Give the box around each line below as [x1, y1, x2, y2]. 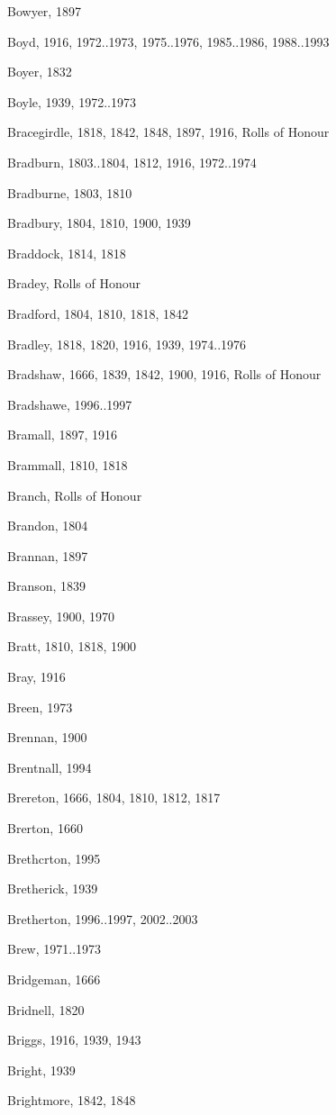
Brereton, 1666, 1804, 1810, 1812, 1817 [7, 788, 221, 807]
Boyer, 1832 [7, 62, 72, 81]
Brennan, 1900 [7, 728, 87, 747]
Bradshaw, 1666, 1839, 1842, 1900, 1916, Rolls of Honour [7, 365, 322, 384]
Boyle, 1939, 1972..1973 [7, 92, 136, 111]
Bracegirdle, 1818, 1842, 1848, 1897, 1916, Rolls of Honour [7, 122, 330, 141]
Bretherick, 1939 [7, 879, 98, 898]
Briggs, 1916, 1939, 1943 [7, 1030, 141, 1049]
